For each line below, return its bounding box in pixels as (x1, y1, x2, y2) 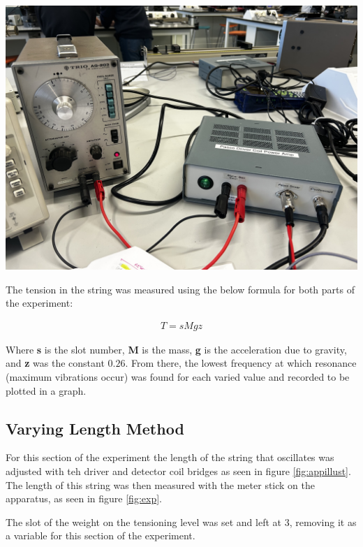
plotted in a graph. (6, 383, 87, 398)
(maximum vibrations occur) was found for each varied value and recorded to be (6, 370, 350, 384)
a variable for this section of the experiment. (6, 528, 195, 543)
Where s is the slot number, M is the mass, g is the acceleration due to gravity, (6, 342, 347, 356)
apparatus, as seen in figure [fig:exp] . (6, 491, 162, 506)
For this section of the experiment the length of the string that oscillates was (6, 450, 334, 465)
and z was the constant (6, 356, 105, 370)
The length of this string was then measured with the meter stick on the (6, 477, 316, 492)
